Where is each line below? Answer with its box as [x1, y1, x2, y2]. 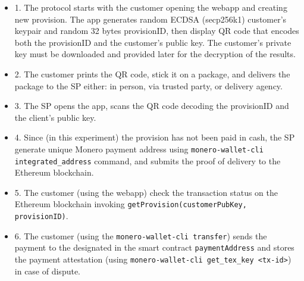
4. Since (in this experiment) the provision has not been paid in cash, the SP [14, 131, 295, 143]
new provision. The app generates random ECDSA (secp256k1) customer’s [14, 13, 287, 25]
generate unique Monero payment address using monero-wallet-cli [14, 142, 264, 155]
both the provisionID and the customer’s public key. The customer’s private [14, 36, 292, 48]
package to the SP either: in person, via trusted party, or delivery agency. [14, 79, 283, 92]
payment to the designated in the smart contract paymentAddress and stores [14, 241, 294, 254]
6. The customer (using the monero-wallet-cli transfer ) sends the [14, 229, 267, 242]
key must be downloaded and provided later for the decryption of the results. [14, 48, 296, 60]
